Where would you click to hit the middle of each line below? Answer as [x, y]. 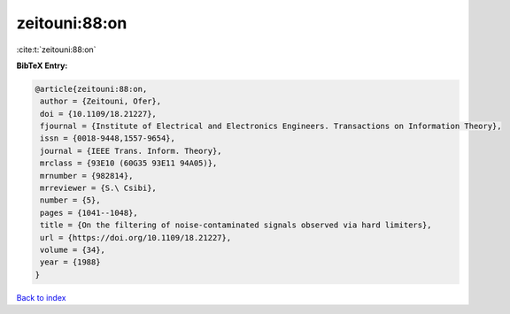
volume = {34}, [73, 250]
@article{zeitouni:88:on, [91, 89]
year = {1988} [70, 262]
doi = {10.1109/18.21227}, [98, 114]
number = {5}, [70, 200]
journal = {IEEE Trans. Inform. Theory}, [131, 151]
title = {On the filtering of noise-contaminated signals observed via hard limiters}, [236, 225]
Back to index [41, 297]
